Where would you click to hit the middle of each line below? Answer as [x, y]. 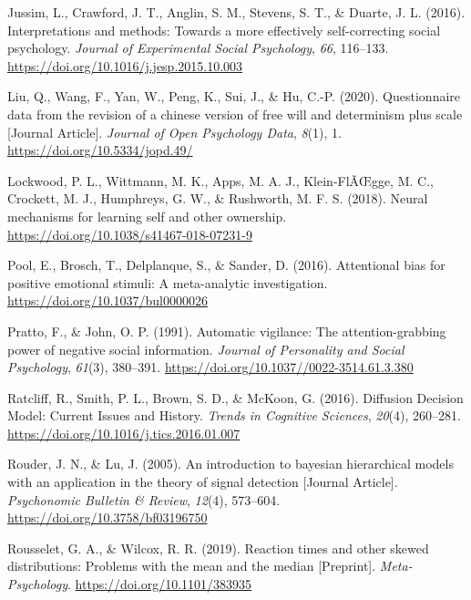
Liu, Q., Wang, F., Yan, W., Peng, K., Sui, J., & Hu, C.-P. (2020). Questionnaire [234, 96]
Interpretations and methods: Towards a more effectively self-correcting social [224, 30]
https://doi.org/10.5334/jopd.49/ [100, 150]
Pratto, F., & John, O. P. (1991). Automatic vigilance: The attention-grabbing [227, 331]
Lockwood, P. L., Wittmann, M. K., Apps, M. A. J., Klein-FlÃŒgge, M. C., [220, 180]
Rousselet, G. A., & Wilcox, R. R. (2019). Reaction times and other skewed [218, 548]
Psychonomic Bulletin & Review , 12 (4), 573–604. [144, 499]
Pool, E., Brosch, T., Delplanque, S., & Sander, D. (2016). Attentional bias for [226, 265]
